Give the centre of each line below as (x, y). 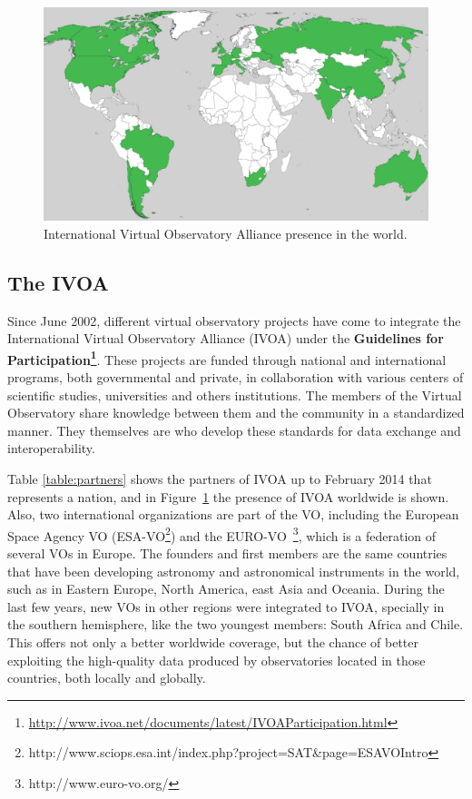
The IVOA (58, 282)
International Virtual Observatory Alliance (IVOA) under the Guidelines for (226, 338)
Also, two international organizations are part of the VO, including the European (233, 514)
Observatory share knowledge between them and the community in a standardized (236, 413)
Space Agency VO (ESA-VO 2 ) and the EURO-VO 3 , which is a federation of (222, 534)
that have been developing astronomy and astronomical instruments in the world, (234, 571)
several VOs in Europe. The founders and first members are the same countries (227, 553)
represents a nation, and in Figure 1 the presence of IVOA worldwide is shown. (228, 496)
